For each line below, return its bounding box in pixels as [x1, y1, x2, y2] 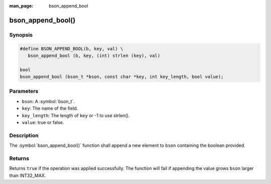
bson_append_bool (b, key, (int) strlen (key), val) [28, 53, 161, 58]
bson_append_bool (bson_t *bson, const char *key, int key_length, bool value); [20, 74, 224, 80]
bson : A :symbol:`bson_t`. [22, 98, 75, 104]
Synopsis [9, 31, 33, 38]
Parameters [9, 88, 39, 95]
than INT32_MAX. [9, 172, 46, 178]
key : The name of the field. [22, 106, 78, 112]
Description [9, 132, 39, 139]
